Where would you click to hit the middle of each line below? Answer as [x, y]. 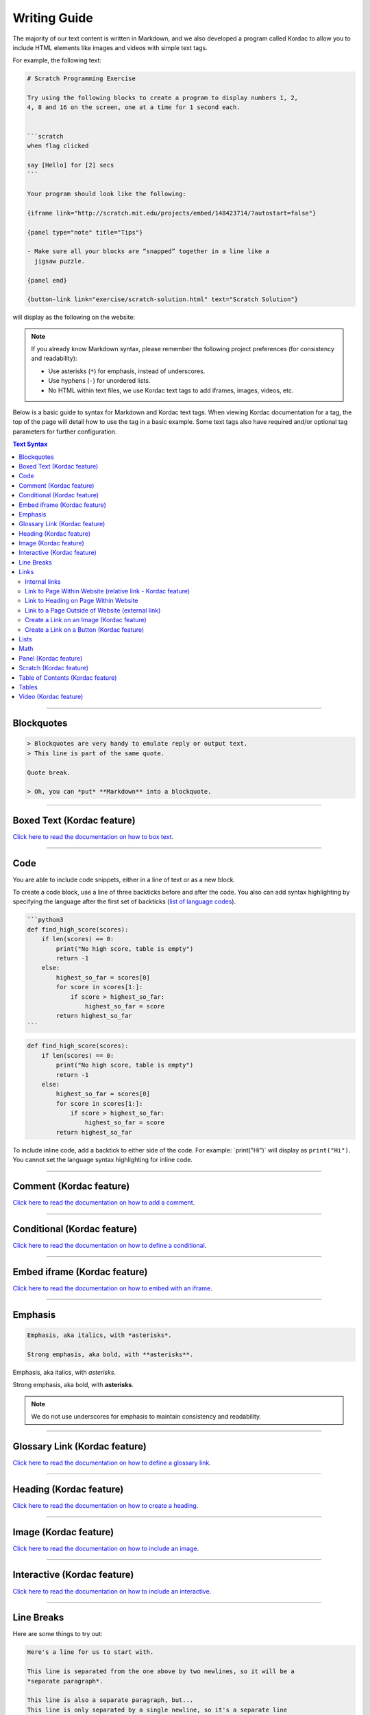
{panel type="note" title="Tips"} [85, 232]
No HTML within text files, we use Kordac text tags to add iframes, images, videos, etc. [171, 390]
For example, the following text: [57, 60]
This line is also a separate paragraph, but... [110, 1700]
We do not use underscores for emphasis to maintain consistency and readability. [146, 1416]
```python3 [45, 920]
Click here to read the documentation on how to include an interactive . [112, 1591]
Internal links [43, 581]
